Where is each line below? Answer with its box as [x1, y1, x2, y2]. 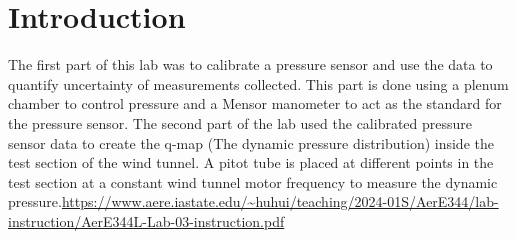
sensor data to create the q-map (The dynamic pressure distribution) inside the [8, 132, 494, 153]
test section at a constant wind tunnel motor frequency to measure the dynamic [8, 171, 498, 192]
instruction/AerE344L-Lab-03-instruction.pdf [8, 210, 285, 231]
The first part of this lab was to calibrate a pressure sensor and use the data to [8, 54, 493, 75]
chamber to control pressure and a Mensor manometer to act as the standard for [8, 93, 502, 114]
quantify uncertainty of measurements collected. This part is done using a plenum [8, 73, 509, 94]
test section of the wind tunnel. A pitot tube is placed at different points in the [8, 152, 494, 173]
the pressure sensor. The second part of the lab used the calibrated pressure [8, 112, 473, 133]
